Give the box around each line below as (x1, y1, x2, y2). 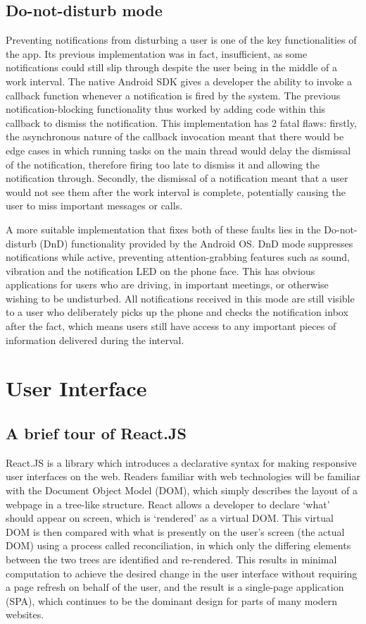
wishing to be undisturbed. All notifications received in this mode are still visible (6, 290, 355, 305)
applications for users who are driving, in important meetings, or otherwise (6, 277, 329, 292)
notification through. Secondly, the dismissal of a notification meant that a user (6, 171, 348, 185)
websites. (6, 607, 44, 622)
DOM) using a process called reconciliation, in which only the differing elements (6, 538, 351, 553)
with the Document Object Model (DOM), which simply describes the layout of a (6, 483, 358, 498)
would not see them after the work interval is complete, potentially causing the (6, 184, 346, 199)
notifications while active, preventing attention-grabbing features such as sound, (6, 250, 350, 264)
